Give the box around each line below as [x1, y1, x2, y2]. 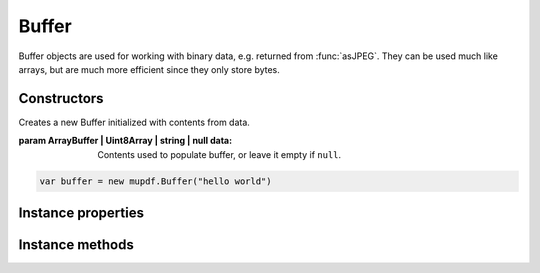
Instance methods [18, 236, 134, 254]
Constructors [18, 90, 104, 107]
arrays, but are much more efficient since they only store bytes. [18, 63, 280, 75]
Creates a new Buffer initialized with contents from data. [18, 116, 250, 128]
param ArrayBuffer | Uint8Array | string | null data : [18, 135, 233, 147]
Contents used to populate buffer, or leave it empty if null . [97, 148, 342, 160]
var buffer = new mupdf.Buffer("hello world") [39, 175, 272, 187]
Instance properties [18, 205, 145, 222]
